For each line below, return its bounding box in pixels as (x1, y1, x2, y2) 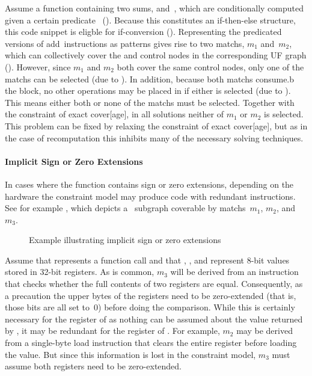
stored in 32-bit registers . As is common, (5, 265, 154, 278)
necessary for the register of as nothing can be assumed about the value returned (5, 312, 303, 325)
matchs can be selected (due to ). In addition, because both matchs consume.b (5, 72, 295, 85)
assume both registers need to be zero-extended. (5, 360, 182, 372)
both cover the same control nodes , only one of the (117, 60, 304, 73)
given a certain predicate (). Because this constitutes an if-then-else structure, (5, 13, 296, 26)
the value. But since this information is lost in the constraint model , (5, 348, 256, 360)
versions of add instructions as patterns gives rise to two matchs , (5, 37, 245, 49)
